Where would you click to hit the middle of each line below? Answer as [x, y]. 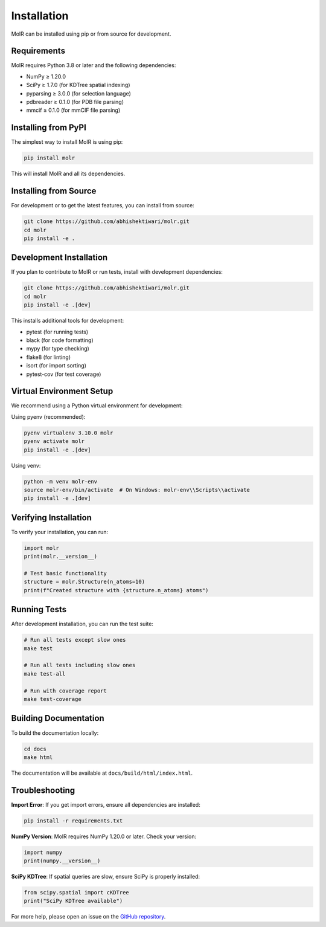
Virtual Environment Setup [62, 391]
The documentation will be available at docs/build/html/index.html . [102, 773]
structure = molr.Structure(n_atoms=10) [84, 582]
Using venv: [26, 465]
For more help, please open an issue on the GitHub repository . [88, 917]
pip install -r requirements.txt [73, 821]
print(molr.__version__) [61, 557]
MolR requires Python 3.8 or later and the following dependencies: [94, 65]
